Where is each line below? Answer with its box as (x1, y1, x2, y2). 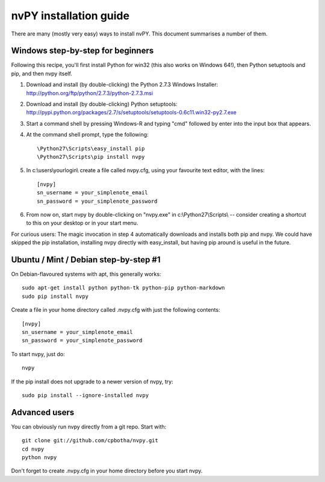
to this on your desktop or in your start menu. (26, 220, 138, 227)
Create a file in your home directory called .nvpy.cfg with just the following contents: (11, 306, 220, 314)
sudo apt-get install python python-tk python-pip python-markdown (22, 285, 225, 291)
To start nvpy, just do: (11, 350, 66, 357)
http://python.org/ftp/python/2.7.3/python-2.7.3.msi (26, 89, 153, 96)
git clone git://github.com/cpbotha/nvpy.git (22, 437, 159, 444)
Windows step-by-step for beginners (11, 46, 154, 56)
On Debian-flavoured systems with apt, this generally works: (11, 271, 162, 277)
